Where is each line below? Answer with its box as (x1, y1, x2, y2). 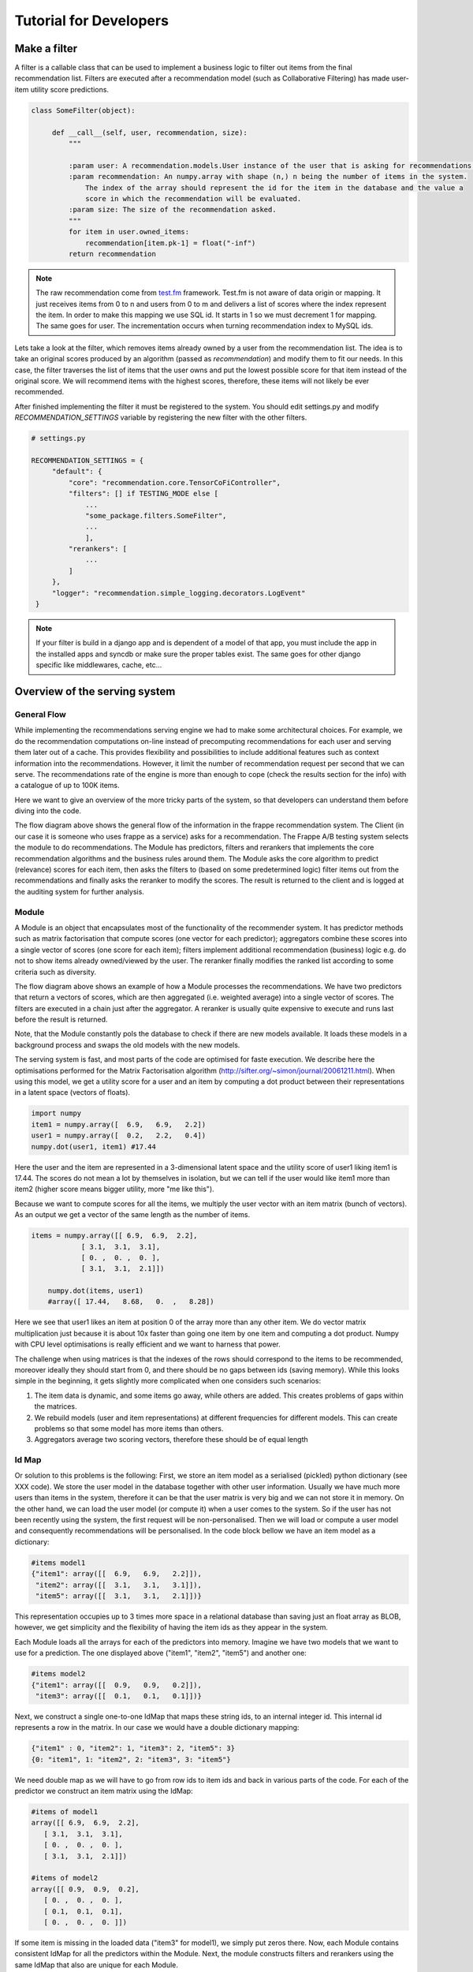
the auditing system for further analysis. (14, 887, 145, 896)
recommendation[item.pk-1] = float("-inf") (85, 238, 256, 248)
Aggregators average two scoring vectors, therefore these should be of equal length (34, 1435, 308, 1444)
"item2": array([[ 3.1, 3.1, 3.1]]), (35, 1580, 203, 1589)
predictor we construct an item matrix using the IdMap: (14, 1787, 193, 1796)
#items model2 (31, 1669, 86, 1679)
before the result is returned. (14, 1014, 108, 1025)
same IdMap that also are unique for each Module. (14, 1960, 179, 1970)
